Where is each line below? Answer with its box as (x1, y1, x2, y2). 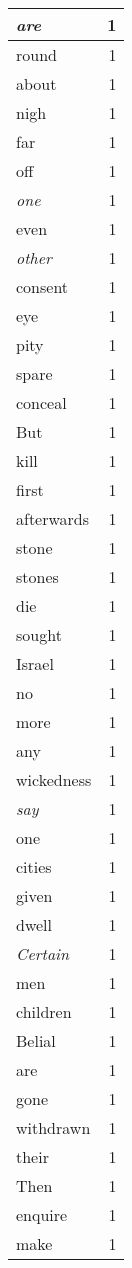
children (16, 1000, 72, 1023)
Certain (16, 942, 69, 965)
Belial (16, 1029, 56, 1052)
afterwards (16, 507, 90, 530)
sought (16, 623, 62, 646)
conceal (16, 391, 67, 414)
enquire (16, 1203, 68, 1226)
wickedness (16, 768, 92, 791)
